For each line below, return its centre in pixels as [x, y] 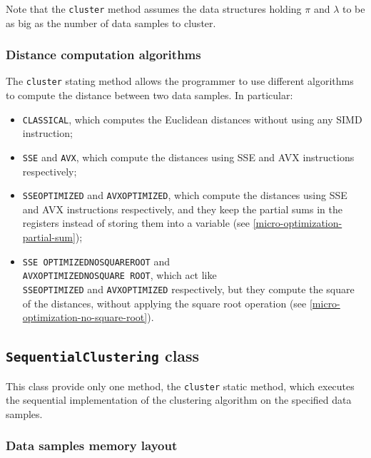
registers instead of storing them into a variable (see [136, 223]
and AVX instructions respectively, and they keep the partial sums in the [182, 209]
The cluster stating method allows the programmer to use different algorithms [180, 81]
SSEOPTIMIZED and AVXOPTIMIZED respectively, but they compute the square [188, 289]
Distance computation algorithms [103, 55]
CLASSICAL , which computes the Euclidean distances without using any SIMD [192, 119]
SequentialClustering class [103, 356]
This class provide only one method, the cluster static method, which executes [180, 386]
